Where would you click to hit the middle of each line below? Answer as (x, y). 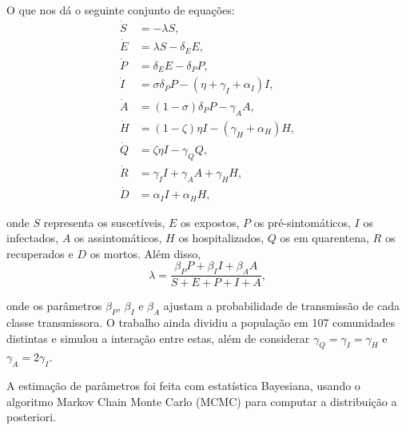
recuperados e (40, 253)
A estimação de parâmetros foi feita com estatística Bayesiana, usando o (183, 386)
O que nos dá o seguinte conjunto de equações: (121, 10)
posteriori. (32, 417)
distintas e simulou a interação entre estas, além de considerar (158, 338)
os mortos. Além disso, (145, 253)
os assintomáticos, (118, 238)
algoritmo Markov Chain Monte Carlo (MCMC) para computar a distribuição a (202, 401)
